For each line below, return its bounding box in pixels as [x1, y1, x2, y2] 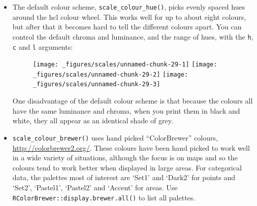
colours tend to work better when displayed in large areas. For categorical [12, 162, 242, 173]
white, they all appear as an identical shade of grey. [12, 115, 173, 126]
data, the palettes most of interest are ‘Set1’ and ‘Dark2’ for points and [12, 172, 235, 183]
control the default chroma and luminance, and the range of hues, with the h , [12, 31, 253, 42]
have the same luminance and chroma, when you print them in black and [12, 105, 240, 116]
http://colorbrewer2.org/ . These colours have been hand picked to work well [12, 142, 250, 153]
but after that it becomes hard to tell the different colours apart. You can [12, 21, 242, 32]
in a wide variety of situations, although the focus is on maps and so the [12, 152, 238, 163]
